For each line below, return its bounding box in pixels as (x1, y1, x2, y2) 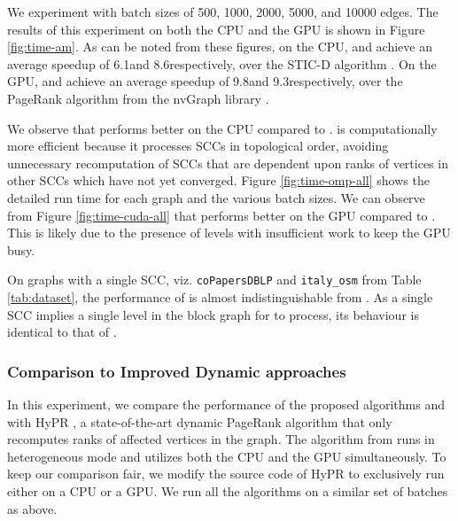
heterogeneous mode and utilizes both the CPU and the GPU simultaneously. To (7, 447, 446, 465)
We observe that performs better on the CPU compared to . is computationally (7, 119, 438, 137)
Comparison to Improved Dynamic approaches (7, 360, 346, 382)
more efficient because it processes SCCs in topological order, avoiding (7, 136, 389, 155)
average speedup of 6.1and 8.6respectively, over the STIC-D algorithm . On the (7, 54, 437, 73)
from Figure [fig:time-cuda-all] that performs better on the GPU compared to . (7, 206, 436, 224)
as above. (7, 499, 58, 517)
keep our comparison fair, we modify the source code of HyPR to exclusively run (7, 464, 445, 483)
